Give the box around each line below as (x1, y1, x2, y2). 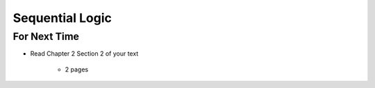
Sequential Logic (12, 10, 112, 25)
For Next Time (12, 30, 80, 43)
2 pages (65, 65, 89, 74)
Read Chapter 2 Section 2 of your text (30, 49, 139, 58)
